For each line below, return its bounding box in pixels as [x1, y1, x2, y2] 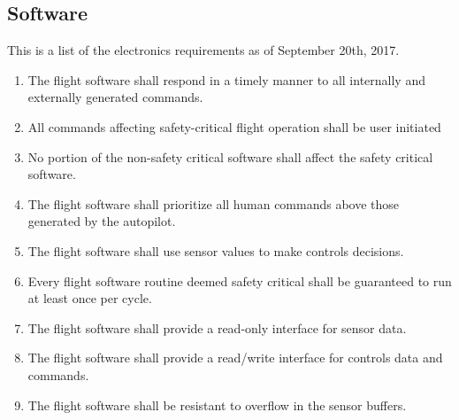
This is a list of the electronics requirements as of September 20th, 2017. [7, 41, 400, 59]
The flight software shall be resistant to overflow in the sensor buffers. [27, 395, 407, 414]
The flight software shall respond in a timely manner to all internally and [27, 70, 425, 89]
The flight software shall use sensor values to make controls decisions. [27, 241, 404, 260]
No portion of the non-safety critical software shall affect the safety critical [27, 147, 433, 166]
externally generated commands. [27, 88, 203, 106]
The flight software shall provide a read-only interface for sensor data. [27, 318, 407, 337]
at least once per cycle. [27, 289, 152, 307]
